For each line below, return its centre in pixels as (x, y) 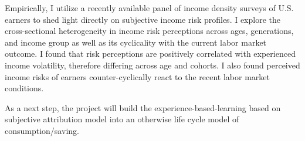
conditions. (24, 88)
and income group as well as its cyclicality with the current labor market (136, 42)
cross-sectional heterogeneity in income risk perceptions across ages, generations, (149, 31)
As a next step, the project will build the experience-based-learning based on (143, 107)
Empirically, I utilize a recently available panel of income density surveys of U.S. (149, 8)
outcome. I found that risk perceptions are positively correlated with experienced (150, 54)
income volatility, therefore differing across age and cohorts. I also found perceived (152, 65)
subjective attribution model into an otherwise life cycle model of (122, 119)
